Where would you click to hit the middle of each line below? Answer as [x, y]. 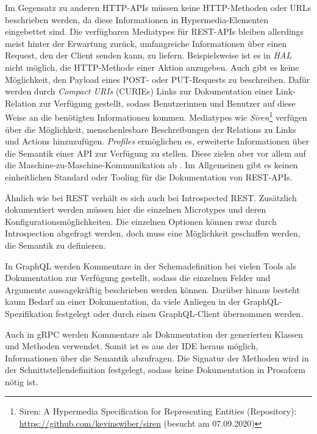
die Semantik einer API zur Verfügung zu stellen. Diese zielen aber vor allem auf [155, 153]
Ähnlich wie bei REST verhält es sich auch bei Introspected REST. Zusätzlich [151, 197]
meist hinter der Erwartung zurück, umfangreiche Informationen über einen [146, 43]
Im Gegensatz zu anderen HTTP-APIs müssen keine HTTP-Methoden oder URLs [158, 7]
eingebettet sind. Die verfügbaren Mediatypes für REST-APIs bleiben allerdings [155, 31]
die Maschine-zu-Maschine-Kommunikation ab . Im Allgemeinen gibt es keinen [151, 165]
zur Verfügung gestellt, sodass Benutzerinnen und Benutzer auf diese [167, 103]
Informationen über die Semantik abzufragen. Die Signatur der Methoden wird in [157, 358]
